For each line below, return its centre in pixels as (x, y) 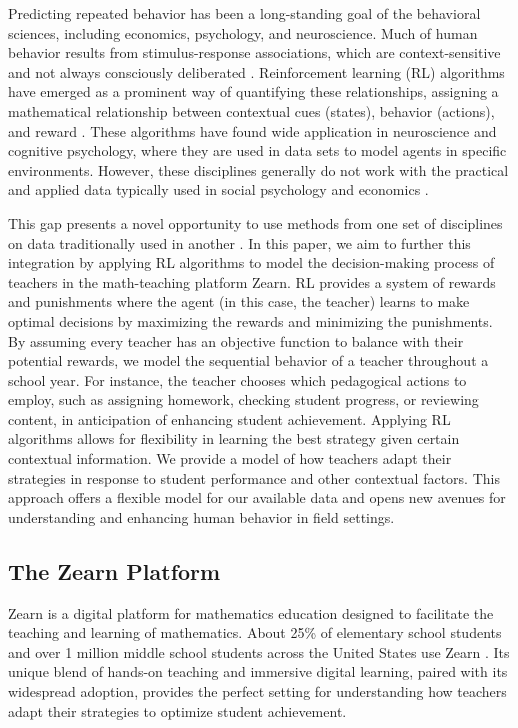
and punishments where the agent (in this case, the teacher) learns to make (239, 301)
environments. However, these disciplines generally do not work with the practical (258, 169)
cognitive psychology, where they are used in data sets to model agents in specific (257, 150)
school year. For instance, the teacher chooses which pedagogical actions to (237, 379)
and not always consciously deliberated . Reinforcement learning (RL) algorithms (256, 71)
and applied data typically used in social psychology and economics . (218, 189)
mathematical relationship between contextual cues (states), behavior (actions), (251, 110)
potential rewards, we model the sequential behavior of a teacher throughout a (248, 360)
